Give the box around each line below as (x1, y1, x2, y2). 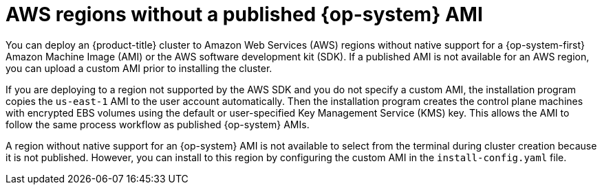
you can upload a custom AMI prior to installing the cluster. (6, 62, 272, 74)
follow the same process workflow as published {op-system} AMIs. (6, 118, 310, 130)
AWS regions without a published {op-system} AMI (6, 3, 483, 26)
